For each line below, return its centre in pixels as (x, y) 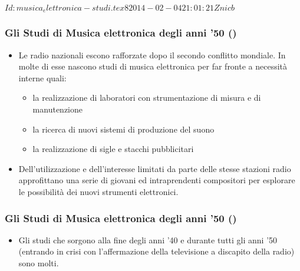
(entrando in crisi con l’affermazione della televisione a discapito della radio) (156, 251)
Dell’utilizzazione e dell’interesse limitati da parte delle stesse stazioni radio (155, 168)
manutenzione (57, 109)
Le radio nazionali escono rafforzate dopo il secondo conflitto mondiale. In (152, 54)
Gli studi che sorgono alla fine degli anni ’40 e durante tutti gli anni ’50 (148, 239)
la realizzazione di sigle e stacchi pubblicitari (113, 149)
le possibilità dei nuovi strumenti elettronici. (98, 192)
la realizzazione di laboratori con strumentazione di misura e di (147, 98)
